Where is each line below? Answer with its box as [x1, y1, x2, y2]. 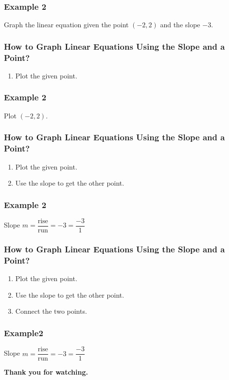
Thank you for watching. [4, 367, 88, 377]
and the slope [160, 19, 200, 30]
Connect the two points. [15, 306, 87, 316]
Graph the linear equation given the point [4, 19, 129, 30]
